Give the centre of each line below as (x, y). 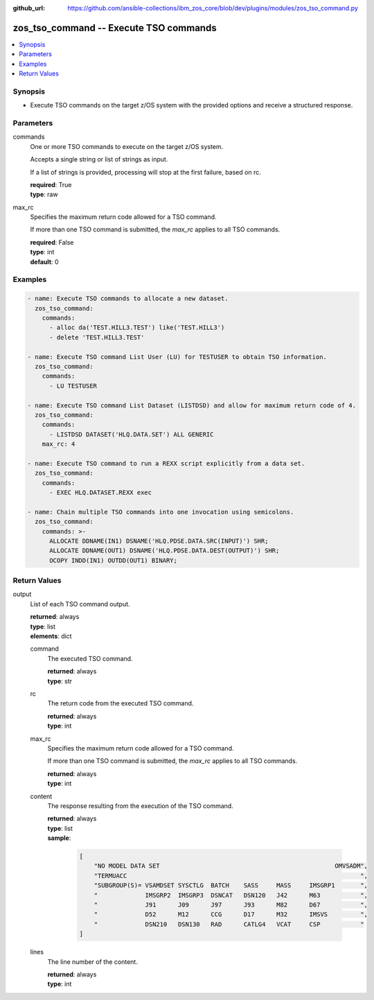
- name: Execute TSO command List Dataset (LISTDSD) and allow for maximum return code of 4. (192, 405)
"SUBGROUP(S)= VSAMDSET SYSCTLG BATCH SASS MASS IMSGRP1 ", (231, 886)
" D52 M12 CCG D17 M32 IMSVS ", (231, 914)
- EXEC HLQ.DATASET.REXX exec (101, 493)
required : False (52, 242)
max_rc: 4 (59, 444)
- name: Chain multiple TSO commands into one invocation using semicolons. (161, 512)
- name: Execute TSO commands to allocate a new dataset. (128, 299)
